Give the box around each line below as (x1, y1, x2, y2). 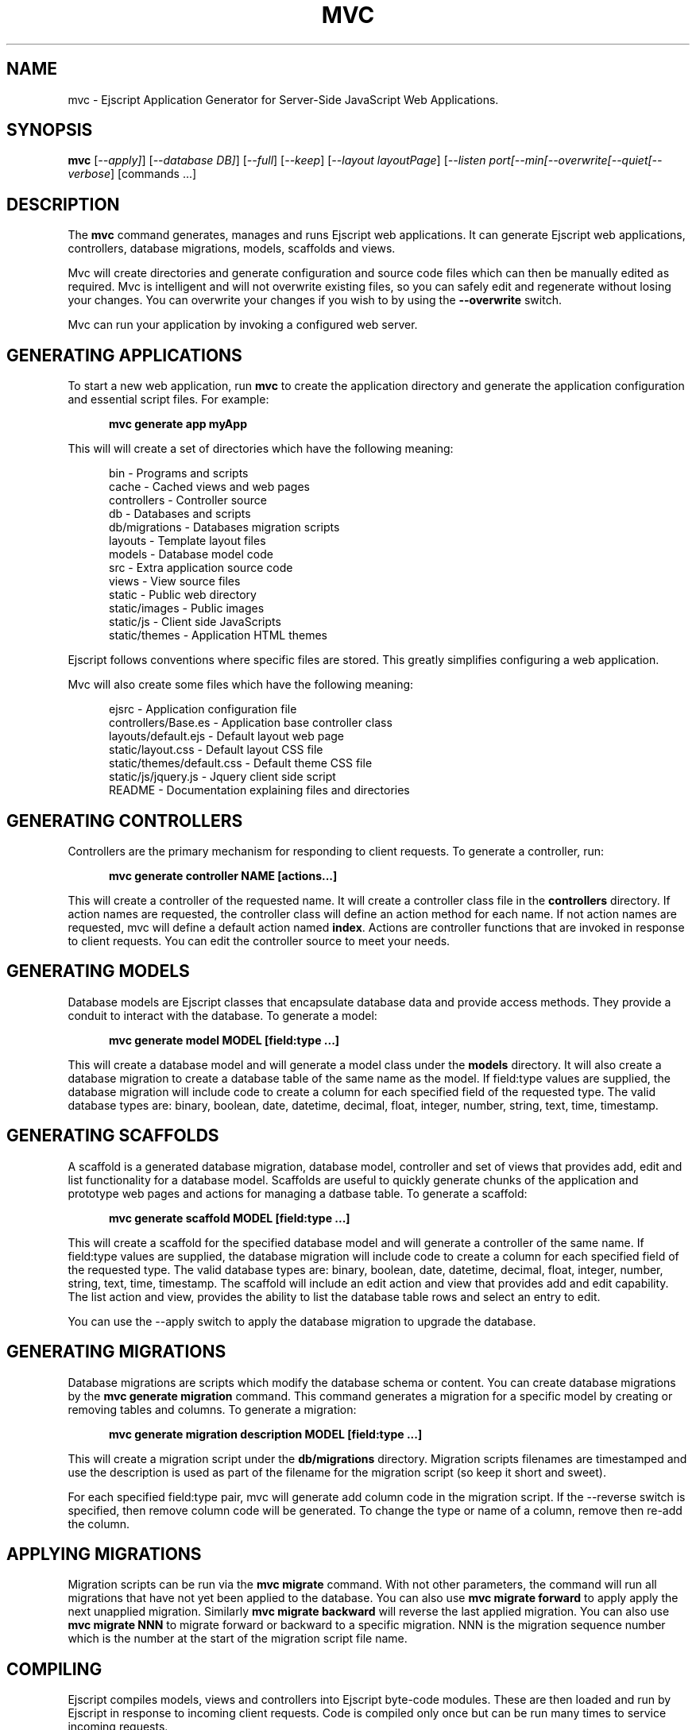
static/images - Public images (109, 601, 265, 616)
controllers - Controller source (109, 493, 267, 508)
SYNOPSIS (6, 120, 93, 141)
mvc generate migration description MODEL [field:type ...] (109, 1427, 423, 1441)
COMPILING (6, 1659, 102, 1679)
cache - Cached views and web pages (109, 480, 310, 494)
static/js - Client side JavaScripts (109, 615, 281, 629)
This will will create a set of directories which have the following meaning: (68, 442, 454, 456)
